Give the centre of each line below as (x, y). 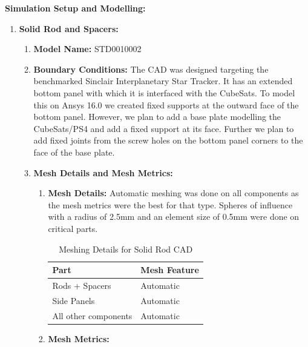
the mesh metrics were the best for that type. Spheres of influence (170, 204)
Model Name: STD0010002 (87, 49)
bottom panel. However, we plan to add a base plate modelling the (157, 117)
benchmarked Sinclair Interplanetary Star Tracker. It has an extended (163, 81)
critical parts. (73, 228)
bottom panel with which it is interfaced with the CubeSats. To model (164, 92)
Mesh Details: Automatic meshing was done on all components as (173, 193)
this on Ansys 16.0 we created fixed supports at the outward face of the (166, 104)
